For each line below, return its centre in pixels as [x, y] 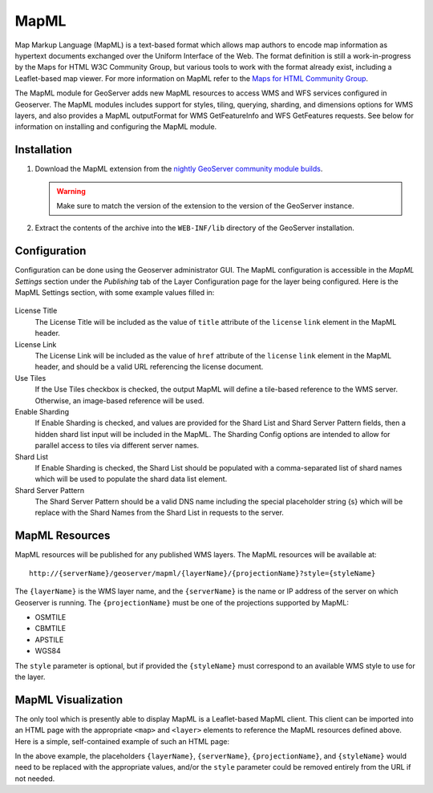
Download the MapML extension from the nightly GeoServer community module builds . [179, 169]
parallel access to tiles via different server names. [117, 446]
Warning [71, 191]
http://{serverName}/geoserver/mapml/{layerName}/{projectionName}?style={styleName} [202, 573]
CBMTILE [51, 629]
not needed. [35, 779]
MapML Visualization [69, 700]
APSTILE [49, 639]
